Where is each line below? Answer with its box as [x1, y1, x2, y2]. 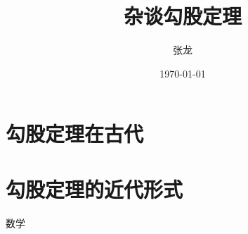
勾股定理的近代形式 [6, 174, 183, 203]
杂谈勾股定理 [123, 1, 242, 30]
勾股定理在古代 [6, 119, 144, 148]
